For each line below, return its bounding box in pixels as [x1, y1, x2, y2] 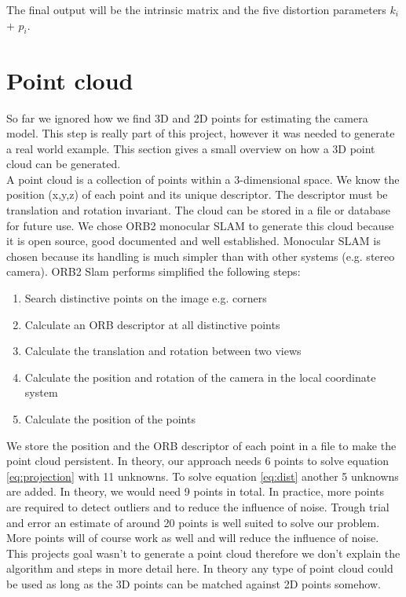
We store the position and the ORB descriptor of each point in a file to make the [6, 437, 397, 453]
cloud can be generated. [6, 156, 121, 172]
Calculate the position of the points [24, 411, 196, 427]
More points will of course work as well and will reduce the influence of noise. [6, 529, 379, 546]
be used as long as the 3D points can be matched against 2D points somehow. [6, 575, 381, 592]
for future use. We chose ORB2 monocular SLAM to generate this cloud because [6, 217, 394, 233]
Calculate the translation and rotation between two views [24, 342, 302, 359]
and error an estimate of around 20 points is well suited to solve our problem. [6, 514, 380, 530]
